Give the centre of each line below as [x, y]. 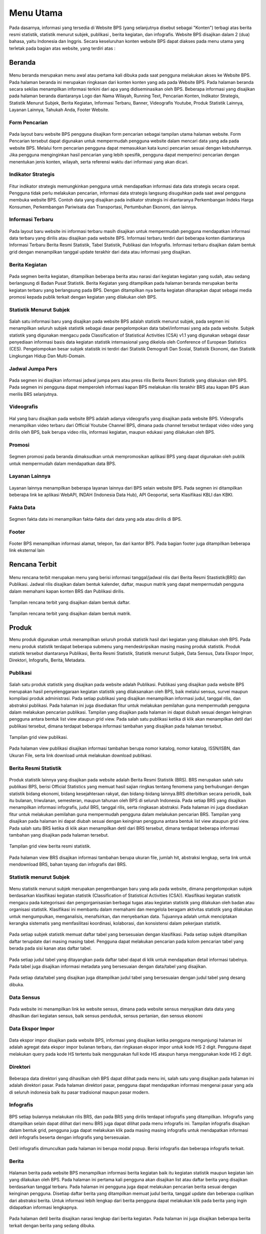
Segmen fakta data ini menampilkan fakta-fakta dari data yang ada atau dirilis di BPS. [96, 519]
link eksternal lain [27, 550]
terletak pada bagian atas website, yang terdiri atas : [62, 48]
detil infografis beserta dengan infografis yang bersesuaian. [70, 1137]
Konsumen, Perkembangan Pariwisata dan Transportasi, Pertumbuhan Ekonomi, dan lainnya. [103, 207]
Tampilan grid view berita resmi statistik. [50, 846]
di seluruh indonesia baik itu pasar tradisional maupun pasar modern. [79, 1092]
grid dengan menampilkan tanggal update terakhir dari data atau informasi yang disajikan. [100, 252]
